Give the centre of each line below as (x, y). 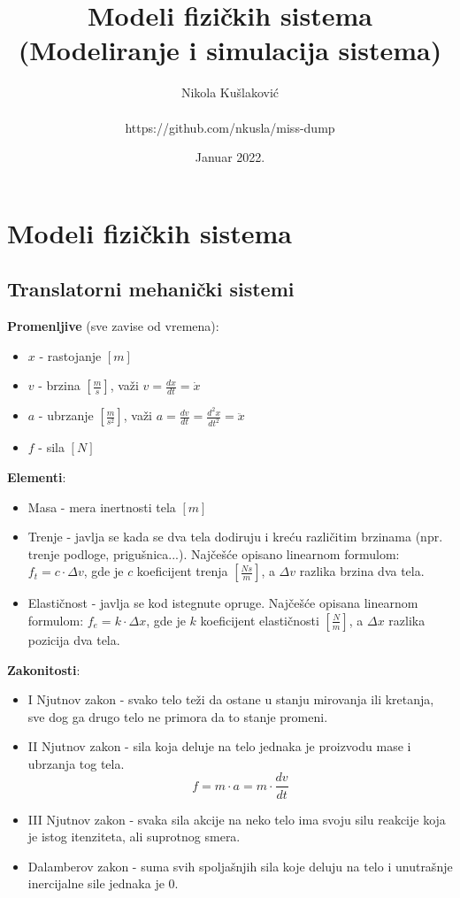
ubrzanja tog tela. (76, 763)
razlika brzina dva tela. (362, 571)
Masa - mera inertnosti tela (102, 507)
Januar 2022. (230, 157)
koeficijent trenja (182, 571)
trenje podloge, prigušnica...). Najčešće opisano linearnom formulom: (214, 553)
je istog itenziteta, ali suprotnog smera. (134, 837)
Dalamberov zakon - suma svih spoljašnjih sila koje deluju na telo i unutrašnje (240, 866)
